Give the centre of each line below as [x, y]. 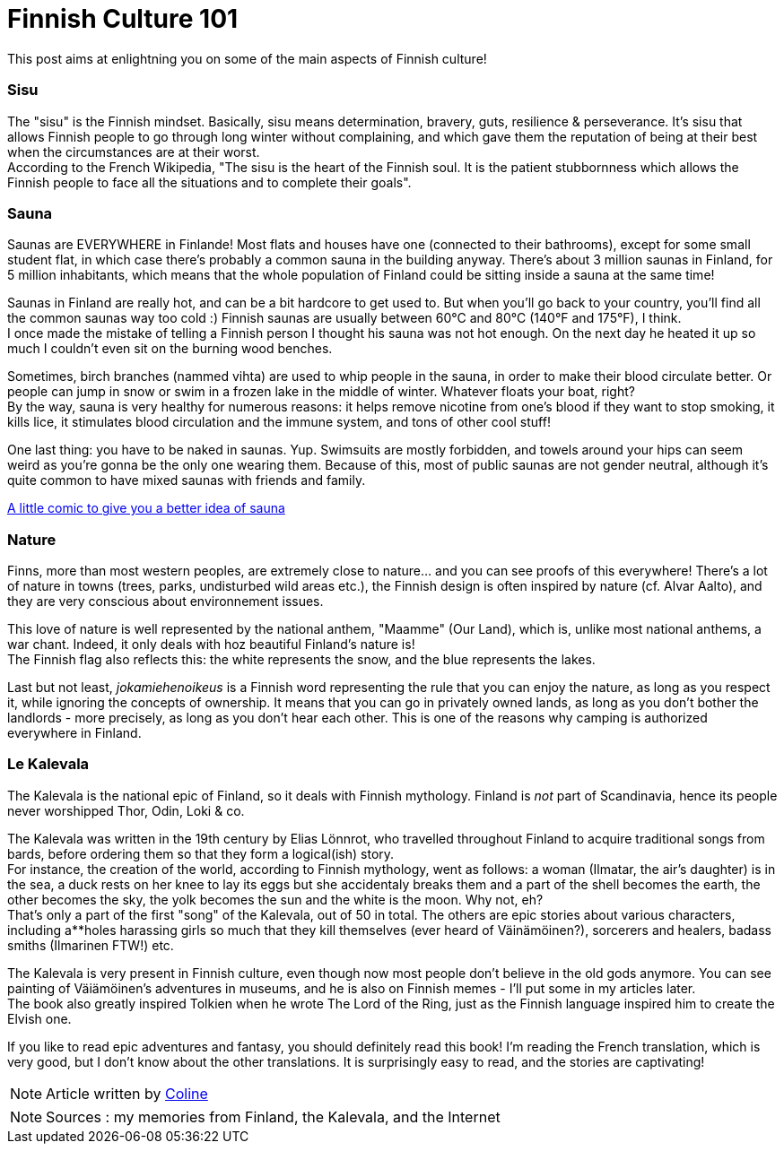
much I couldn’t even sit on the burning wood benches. [170, 349]
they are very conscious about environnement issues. [166, 601]
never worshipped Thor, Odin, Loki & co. [126, 810]
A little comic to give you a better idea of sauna [146, 508]
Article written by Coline [127, 1093]
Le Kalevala [48, 764]
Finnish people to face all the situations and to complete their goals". [209, 182]
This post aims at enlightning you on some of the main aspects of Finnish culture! [247, 58]
